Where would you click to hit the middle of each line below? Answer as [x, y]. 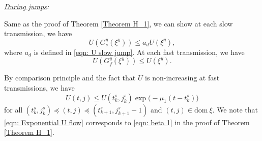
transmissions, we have [39, 87]
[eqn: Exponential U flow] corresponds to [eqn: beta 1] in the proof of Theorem [127, 122]
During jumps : [27, 6]
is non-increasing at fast [182, 78]
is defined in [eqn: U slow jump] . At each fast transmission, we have [139, 52]
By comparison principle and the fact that [70, 78]
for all [13, 109]
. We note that [235, 109]
